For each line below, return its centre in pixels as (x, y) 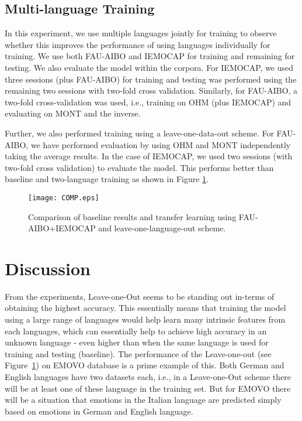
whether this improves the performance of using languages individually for (138, 44)
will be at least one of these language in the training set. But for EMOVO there (148, 388)
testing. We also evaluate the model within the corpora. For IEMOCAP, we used (149, 67)
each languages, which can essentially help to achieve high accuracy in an (136, 331)
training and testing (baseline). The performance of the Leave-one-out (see (138, 353)
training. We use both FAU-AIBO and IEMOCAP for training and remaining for (150, 56)
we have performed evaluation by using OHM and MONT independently (161, 144)
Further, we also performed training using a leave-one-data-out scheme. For (139, 133)
